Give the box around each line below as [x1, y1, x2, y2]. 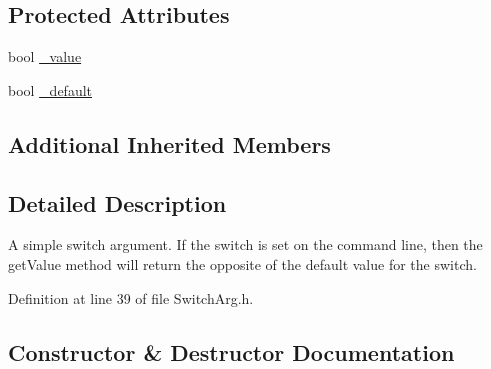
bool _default [8, 79, 93, 100]
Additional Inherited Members [8, 128, 331, 159]
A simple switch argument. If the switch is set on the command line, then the [8, 234, 483, 255]
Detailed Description [8, 187, 227, 218]
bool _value [8, 46, 82, 67]
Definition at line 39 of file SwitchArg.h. [8, 287, 254, 308]
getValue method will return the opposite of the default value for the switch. [8, 253, 477, 274]
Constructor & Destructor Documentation [8, 336, 455, 367]
